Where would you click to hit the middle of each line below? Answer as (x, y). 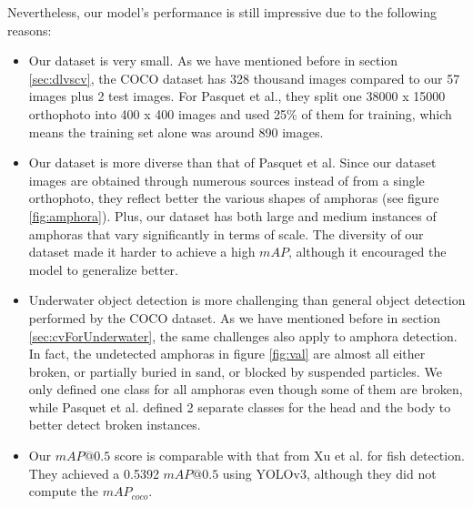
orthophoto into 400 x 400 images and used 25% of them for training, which (240, 113)
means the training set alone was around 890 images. (176, 132)
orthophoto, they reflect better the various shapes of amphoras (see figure (234, 198)
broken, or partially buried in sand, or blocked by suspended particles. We (235, 371)
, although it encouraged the (367, 252)
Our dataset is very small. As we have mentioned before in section (213, 61)
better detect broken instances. (115, 425)
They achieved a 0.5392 (94, 473)
